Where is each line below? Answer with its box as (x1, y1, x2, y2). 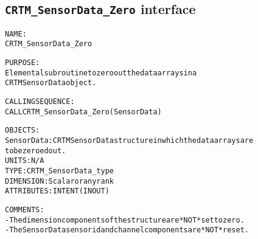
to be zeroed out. (5, 146, 66, 155)
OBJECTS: (5, 126, 40, 135)
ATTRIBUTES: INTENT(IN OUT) (5, 187, 110, 196)
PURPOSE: (5, 58, 40, 68)
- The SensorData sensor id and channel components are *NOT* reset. (5, 226, 249, 235)
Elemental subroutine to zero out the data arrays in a (5, 68, 197, 77)
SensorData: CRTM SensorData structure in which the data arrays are (5, 136, 254, 145)
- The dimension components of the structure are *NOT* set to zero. (5, 215, 245, 224)
